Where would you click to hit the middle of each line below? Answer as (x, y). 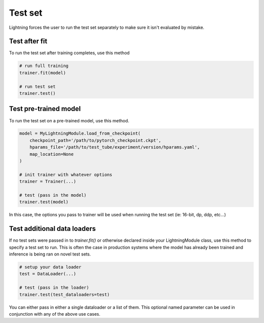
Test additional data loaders (53, 229)
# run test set (37, 86)
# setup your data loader (50, 267)
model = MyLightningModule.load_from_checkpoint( (80, 134)
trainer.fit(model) (43, 73)
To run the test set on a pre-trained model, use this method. (69, 120)
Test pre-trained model (45, 109)
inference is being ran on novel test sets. (50, 254)
